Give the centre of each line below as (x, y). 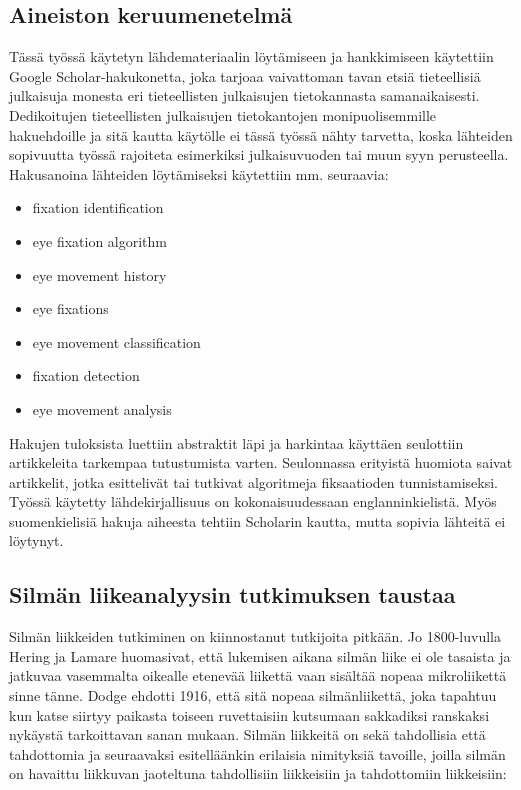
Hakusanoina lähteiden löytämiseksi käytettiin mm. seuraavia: (199, 173)
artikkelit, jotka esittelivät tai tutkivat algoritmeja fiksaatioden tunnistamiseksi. (253, 481)
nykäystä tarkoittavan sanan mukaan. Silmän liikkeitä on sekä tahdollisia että (247, 734)
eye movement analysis (102, 408)
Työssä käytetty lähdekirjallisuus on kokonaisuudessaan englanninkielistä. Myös (253, 501)
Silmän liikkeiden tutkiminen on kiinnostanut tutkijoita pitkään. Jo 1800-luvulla (255, 636)
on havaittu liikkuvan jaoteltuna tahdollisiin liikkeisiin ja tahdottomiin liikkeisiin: (258, 773)
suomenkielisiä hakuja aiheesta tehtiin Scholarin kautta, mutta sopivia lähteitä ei (257, 520)
